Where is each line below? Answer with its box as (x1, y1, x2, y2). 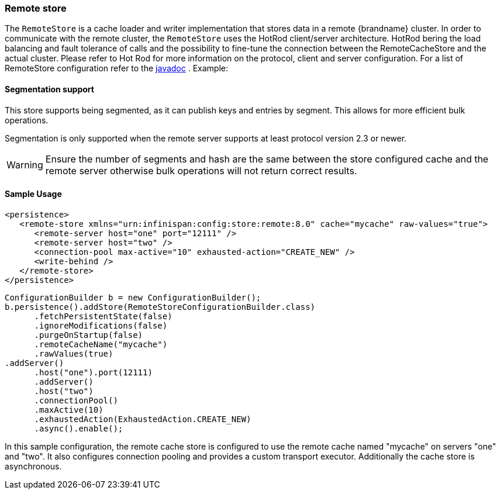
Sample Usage (5, 189, 62, 199)
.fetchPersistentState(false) (34, 311, 173, 321)
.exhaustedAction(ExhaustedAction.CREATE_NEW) (34, 414, 251, 424)
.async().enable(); (34, 423, 123, 433)
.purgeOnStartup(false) (34, 330, 143, 340)
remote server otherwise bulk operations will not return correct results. (45, 164, 357, 177)
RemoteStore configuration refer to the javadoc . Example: (5, 63, 229, 74)
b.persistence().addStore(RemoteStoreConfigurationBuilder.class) (5, 302, 316, 312)
